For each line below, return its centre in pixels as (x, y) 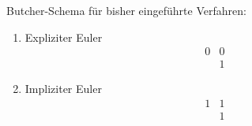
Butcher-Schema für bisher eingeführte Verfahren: (126, 10)
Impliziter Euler (63, 89)
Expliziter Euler (64, 37)
